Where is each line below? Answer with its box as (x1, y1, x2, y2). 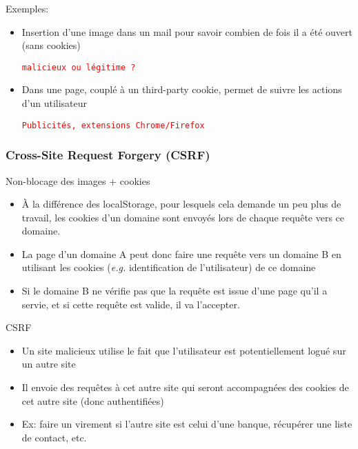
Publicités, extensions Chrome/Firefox (21, 120, 205, 130)
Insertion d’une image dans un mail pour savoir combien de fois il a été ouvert (21, 24, 352, 39)
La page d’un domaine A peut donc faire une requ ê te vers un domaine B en (21, 246, 341, 261)
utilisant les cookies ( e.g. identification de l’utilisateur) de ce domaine (21, 260, 316, 275)
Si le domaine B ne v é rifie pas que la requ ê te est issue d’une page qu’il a (21, 283, 328, 298)
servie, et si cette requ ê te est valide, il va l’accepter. (21, 297, 240, 311)
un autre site (21, 357, 76, 371)
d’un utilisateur (21, 96, 88, 110)
